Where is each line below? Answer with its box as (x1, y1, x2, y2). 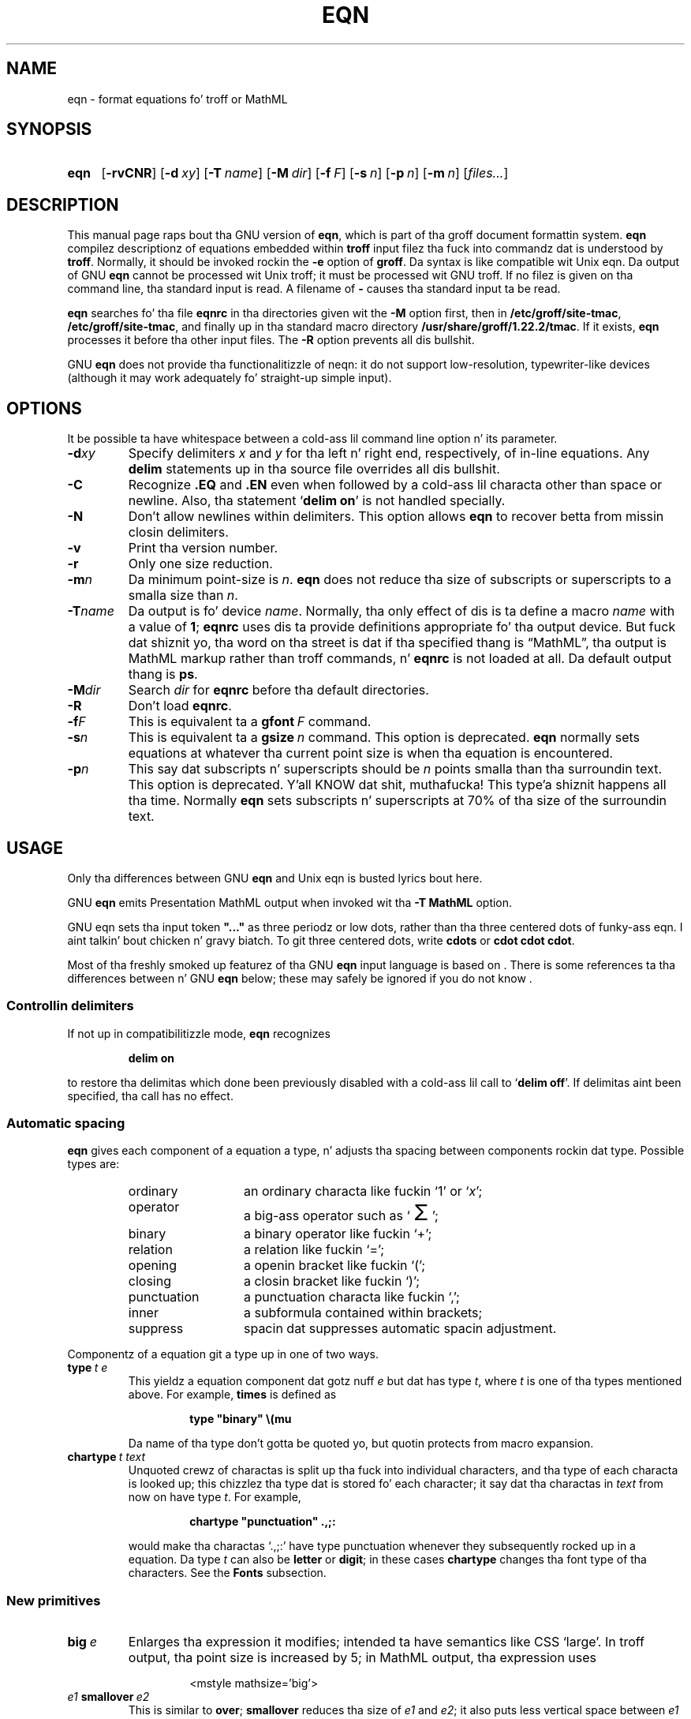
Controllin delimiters (6, 998, 134, 1014)
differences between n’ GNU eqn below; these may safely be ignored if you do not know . (67, 971, 532, 985)
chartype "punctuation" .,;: (189, 1515, 336, 1529)
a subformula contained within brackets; (243, 1305, 483, 1321)
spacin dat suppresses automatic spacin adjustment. (243, 1320, 557, 1337)
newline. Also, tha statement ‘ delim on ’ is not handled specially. (128, 492, 506, 509)
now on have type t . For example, (128, 1490, 301, 1504)
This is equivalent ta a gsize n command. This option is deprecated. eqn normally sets (128, 729, 640, 746)
